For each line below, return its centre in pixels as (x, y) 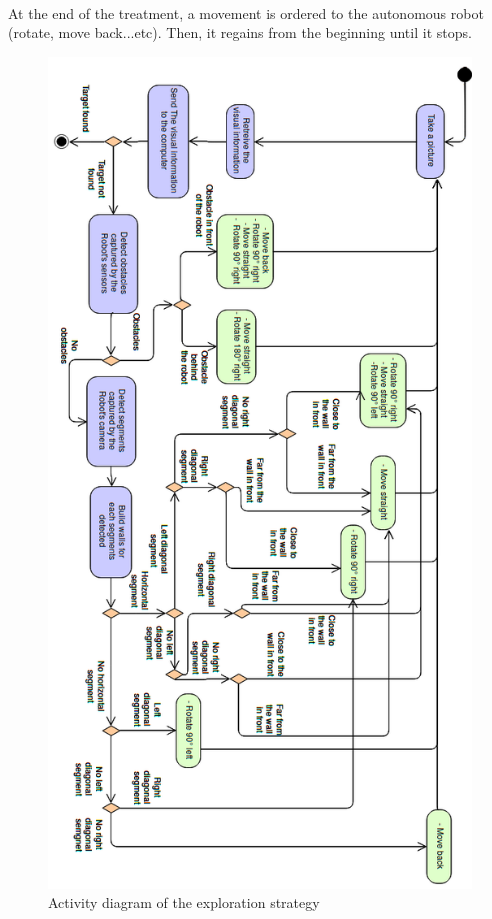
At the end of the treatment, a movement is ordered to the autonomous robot (246, 12)
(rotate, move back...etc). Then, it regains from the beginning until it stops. (240, 32)
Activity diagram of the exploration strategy (184, 902)
